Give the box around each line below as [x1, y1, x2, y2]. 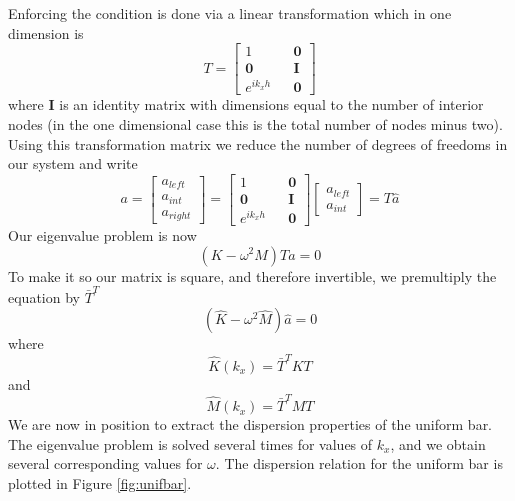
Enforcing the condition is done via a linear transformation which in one [8, 3, 452, 23]
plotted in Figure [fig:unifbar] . [8, 472, 192, 493]
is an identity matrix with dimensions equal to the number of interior [59, 94, 484, 115]
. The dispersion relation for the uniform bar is [215, 453, 503, 474]
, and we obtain [390, 433, 486, 454]
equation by [8, 286, 80, 307]
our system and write [8, 153, 138, 174]
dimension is [8, 22, 84, 43]
